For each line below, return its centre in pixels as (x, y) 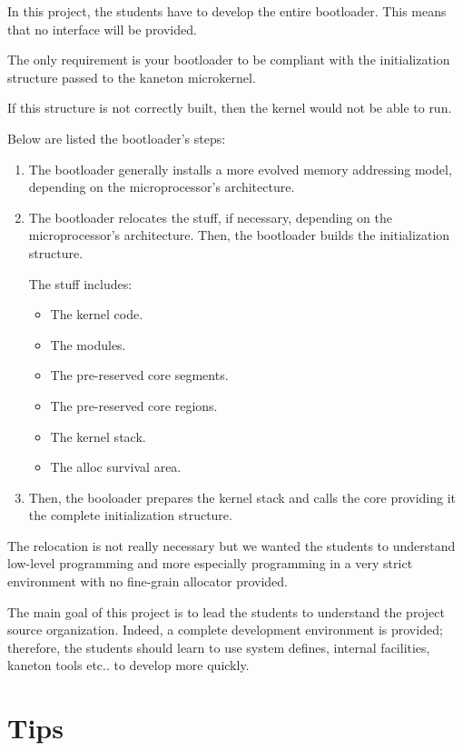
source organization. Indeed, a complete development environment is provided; (225, 630)
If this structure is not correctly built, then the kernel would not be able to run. (230, 108)
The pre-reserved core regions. (134, 405)
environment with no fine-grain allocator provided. (148, 581)
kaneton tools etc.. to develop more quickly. (128, 665)
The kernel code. (97, 314)
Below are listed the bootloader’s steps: (117, 138)
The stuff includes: (80, 283)
